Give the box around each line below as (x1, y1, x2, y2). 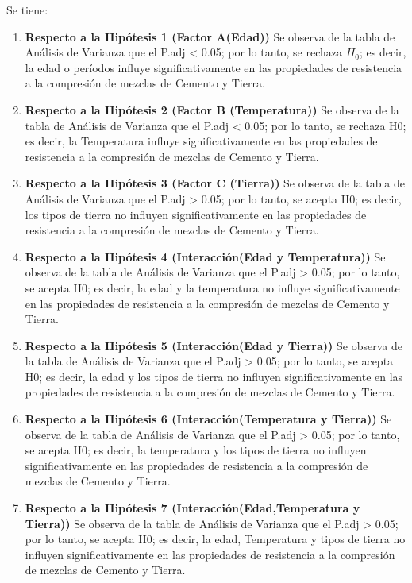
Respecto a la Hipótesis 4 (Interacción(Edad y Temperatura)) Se (25, 248, 386, 264)
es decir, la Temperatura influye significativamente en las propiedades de (25, 133, 378, 149)
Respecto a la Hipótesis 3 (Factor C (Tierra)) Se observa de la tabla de (25, 175, 406, 191)
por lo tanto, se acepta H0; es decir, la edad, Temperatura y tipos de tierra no (25, 531, 406, 547)
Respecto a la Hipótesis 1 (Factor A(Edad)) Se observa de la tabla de (25, 28, 395, 44)
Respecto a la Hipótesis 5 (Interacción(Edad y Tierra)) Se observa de (25, 337, 402, 353)
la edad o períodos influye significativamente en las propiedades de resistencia (25, 59, 402, 75)
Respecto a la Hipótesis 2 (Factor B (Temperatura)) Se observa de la (25, 101, 399, 118)
